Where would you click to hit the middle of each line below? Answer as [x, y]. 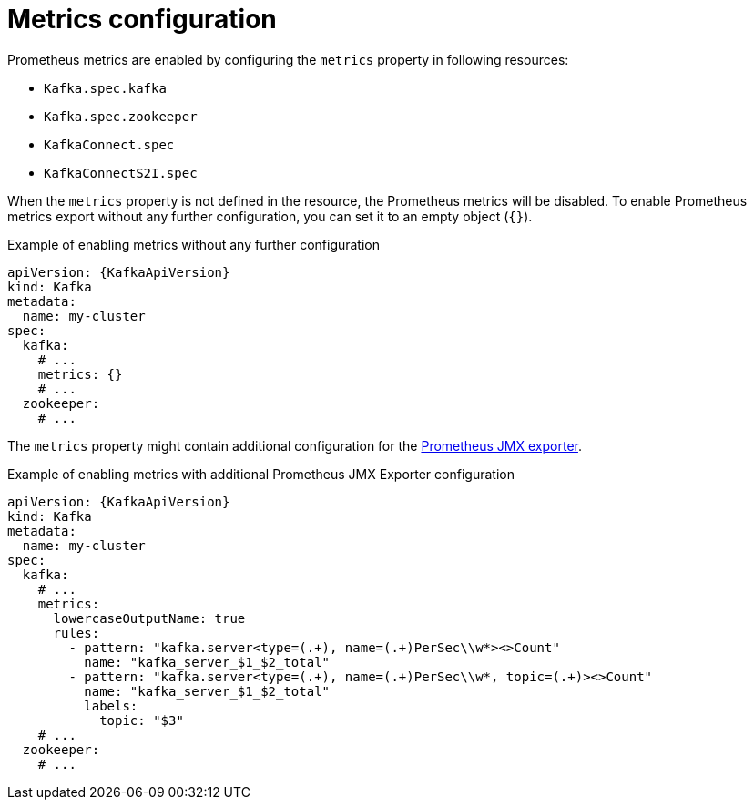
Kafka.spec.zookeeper [121, 116]
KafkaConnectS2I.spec [121, 173]
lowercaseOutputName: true [149, 618]
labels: [111, 705]
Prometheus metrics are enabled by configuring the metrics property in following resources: [288, 59]
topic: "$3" [142, 720]
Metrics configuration [142, 19]
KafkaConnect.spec [109, 144]
